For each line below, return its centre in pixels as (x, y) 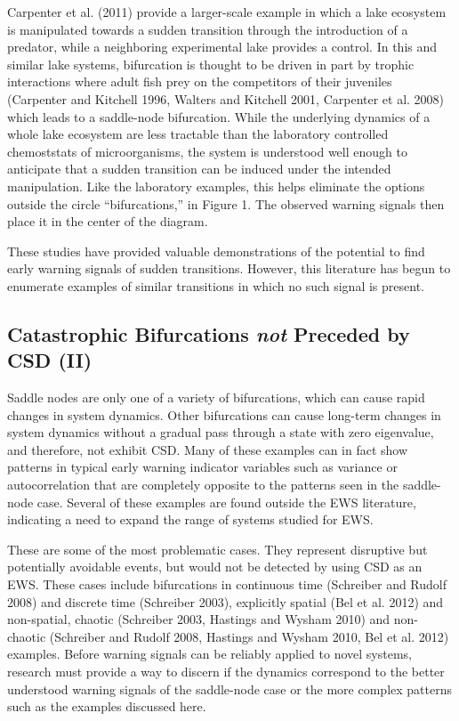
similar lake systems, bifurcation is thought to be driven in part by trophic (211, 64)
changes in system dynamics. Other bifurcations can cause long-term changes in (224, 414)
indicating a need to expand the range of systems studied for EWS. (190, 519)
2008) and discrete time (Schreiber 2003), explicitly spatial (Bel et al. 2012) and (225, 601)
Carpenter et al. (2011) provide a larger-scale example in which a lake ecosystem (227, 12)
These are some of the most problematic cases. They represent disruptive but (217, 549)
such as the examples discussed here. (107, 706)
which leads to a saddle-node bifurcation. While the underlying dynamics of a (219, 116)
